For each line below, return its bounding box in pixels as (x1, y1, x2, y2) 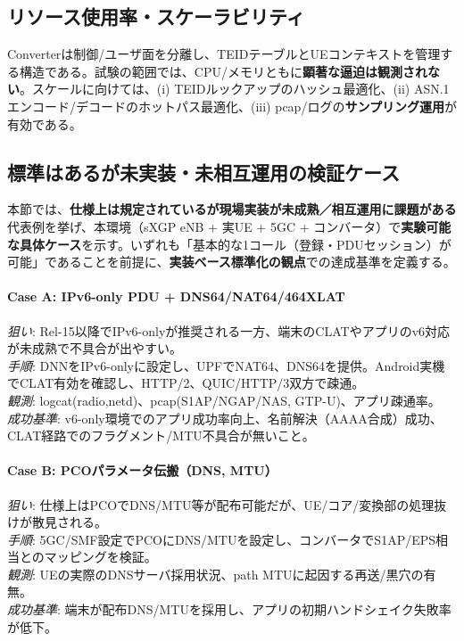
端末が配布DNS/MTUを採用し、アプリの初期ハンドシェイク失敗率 (64, 600, 452, 619)
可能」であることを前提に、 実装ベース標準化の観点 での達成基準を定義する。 (7, 252, 456, 271)
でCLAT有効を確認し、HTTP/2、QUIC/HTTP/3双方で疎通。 (7, 374, 365, 392)
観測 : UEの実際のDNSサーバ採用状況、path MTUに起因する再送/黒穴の (7, 564, 424, 583)
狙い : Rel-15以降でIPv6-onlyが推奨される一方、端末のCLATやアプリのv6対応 (7, 321, 451, 340)
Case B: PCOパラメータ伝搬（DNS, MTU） (7, 461, 278, 480)
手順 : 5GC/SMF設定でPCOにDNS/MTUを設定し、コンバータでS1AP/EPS (7, 530, 436, 548)
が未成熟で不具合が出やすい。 (7, 339, 182, 357)
